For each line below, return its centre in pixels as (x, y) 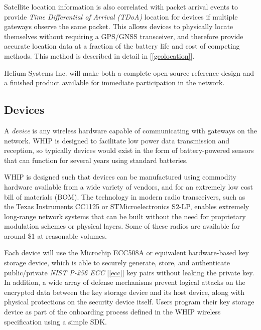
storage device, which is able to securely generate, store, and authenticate (117, 263)
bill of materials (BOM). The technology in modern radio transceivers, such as (125, 196)
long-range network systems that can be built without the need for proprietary (125, 216)
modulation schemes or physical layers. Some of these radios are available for (122, 226)
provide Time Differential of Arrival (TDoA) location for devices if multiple (121, 16)
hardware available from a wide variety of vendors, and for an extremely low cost (128, 186)
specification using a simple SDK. (55, 321)
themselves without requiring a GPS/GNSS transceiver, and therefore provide (124, 36)
